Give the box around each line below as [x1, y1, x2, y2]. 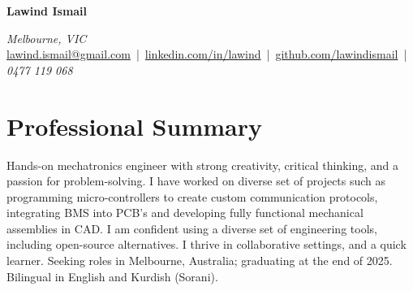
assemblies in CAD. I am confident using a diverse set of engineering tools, [6, 219, 377, 237]
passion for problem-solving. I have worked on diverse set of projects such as [6, 172, 386, 189]
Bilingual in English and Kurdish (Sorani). [6, 267, 218, 284]
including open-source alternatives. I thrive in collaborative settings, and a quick [6, 236, 407, 253]
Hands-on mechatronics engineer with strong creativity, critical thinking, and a [6, 156, 399, 173]
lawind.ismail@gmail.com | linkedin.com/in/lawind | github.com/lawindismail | [6, 46, 407, 63]
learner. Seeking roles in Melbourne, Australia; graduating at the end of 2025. [6, 252, 393, 269]
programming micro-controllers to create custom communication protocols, [6, 188, 378, 205]
